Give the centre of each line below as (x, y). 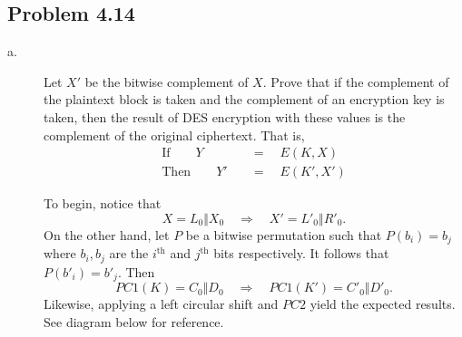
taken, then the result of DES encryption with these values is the (225, 116)
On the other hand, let (107, 234)
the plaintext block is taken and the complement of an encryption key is (244, 99)
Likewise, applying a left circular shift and (161, 304)
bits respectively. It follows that (301, 253)
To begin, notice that (103, 203)
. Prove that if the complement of (356, 81)
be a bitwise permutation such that (284, 234)
